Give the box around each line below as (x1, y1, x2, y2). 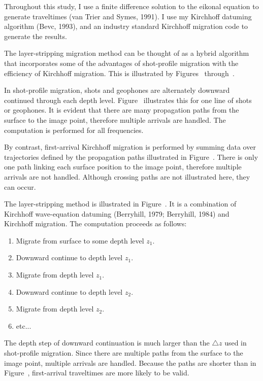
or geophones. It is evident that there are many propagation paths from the (4, 105, 239, 115)
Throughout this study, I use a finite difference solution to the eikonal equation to (4, 1, 259, 11)
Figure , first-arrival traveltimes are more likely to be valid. (4, 367, 189, 378)
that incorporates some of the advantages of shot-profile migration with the (4, 57, 239, 68)
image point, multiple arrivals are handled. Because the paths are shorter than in (4, 357, 256, 368)
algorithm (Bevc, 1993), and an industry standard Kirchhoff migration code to (4, 21, 248, 31)
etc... (16, 320, 31, 331)
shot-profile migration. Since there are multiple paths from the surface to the (4, 348, 243, 358)
